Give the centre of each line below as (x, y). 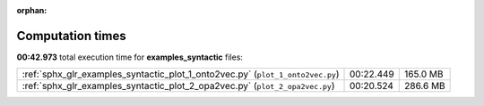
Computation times (71, 36)
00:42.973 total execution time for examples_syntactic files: (130, 57)
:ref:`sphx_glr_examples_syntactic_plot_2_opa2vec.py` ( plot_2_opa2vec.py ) (178, 86)
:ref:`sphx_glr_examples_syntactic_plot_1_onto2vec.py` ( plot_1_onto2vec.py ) (181, 74)
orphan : (32, 10)
